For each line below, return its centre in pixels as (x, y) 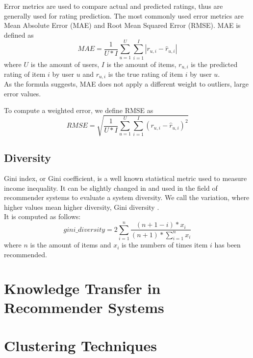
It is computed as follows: (42, 216)
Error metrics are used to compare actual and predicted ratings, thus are (114, 6)
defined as (19, 34)
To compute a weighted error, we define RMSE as (79, 110)
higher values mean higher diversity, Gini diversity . (82, 207)
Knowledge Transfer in (82, 288)
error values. (23, 93)
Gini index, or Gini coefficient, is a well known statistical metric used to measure (126, 178)
